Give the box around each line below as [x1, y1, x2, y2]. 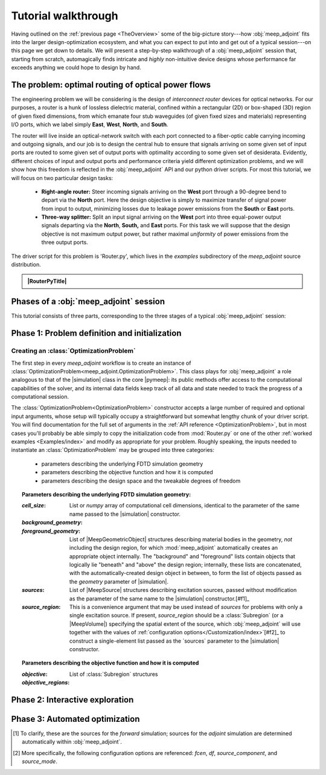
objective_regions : [22, 679, 70, 686]
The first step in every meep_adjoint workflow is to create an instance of [11, 359, 191, 367]
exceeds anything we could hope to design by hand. [11, 64, 141, 71]
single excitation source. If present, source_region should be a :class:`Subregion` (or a [69, 612, 284, 619]
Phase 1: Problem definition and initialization [11, 328, 182, 338]
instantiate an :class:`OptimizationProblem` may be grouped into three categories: [11, 446, 214, 454]
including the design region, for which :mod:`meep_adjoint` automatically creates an [69, 544, 278, 552]
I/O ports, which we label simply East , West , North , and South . [11, 121, 168, 128]
